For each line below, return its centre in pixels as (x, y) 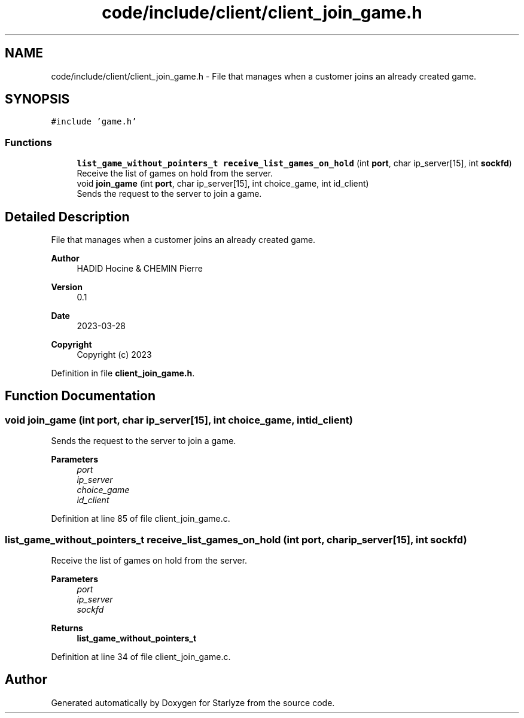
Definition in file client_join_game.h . (123, 373)
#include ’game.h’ (94, 122)
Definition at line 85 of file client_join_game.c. (141, 519)
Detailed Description (67, 217)
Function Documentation (80, 396)
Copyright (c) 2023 (114, 355)
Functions (28, 142)
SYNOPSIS (37, 99)
